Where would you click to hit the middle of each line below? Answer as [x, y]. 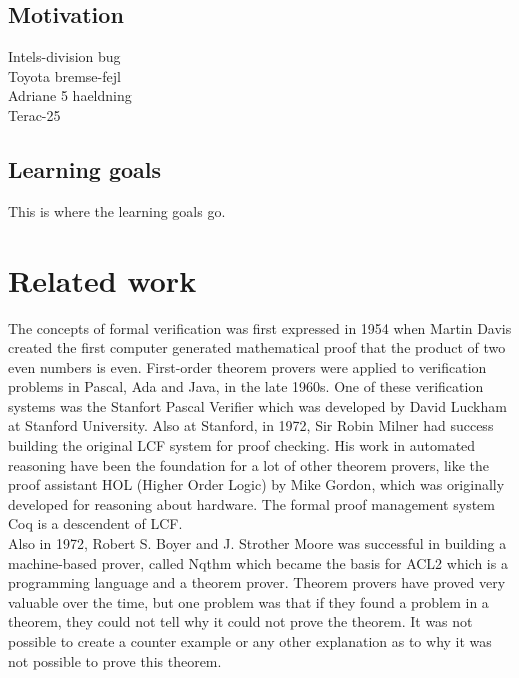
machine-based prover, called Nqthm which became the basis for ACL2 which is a [258, 562]
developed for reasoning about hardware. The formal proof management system [251, 503]
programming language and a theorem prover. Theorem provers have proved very [257, 582]
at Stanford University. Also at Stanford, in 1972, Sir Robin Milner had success [251, 425]
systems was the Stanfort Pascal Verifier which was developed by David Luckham [257, 405]
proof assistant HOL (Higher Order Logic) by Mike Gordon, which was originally [256, 484]
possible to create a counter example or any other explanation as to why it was [250, 641]
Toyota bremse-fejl [64, 75]
